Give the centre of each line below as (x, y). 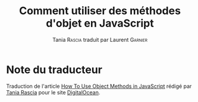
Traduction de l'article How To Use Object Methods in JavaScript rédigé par (99, 86)
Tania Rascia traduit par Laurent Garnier (100, 40)
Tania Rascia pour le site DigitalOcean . (53, 92)
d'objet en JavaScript (100, 23)
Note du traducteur (54, 70)
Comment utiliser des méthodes (100, 11)
